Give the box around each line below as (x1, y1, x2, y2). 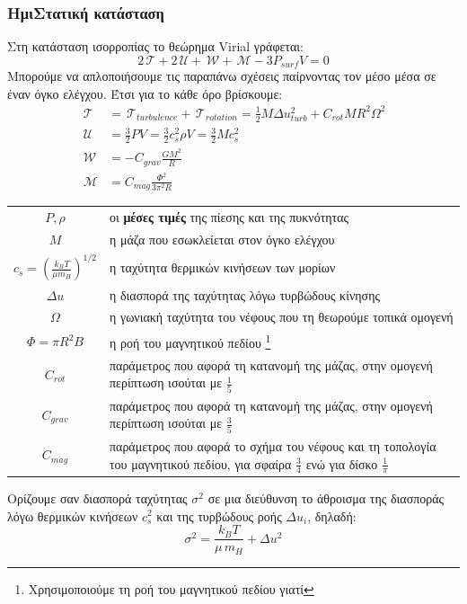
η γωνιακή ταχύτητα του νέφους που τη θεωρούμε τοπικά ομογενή (109, 307, 454, 326)
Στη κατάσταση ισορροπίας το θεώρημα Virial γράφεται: (7, 37, 304, 56)
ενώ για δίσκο (305, 454, 378, 473)
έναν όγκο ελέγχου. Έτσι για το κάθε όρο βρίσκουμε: (7, 84, 283, 102)
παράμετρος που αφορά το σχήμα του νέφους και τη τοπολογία (109, 437, 436, 455)
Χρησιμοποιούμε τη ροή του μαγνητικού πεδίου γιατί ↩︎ (28, 579, 314, 598)
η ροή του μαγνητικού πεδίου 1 (109, 331, 271, 351)
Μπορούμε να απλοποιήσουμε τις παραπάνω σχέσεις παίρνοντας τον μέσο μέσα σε (7, 67, 436, 85)
